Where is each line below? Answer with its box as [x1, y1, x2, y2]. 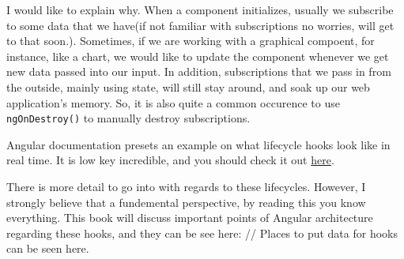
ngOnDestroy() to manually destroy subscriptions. [6, 110, 251, 126]
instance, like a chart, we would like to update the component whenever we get [6, 47, 389, 64]
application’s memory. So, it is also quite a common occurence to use [6, 94, 340, 111]
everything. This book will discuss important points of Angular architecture [6, 209, 373, 226]
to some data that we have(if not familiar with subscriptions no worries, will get [6, 17, 395, 33]
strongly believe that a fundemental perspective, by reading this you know [6, 193, 366, 210]
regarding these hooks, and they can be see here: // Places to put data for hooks [6, 224, 398, 241]
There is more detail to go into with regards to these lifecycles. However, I [6, 178, 366, 194]
